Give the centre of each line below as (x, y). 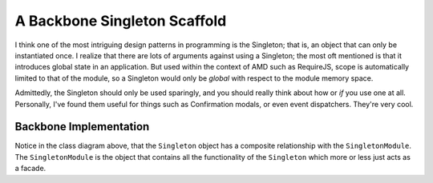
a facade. (30, 169)
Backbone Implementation (82, 127)
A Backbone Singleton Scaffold (121, 21)
